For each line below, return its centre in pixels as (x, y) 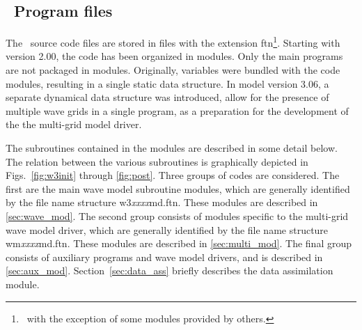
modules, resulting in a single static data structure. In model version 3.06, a (167, 83)
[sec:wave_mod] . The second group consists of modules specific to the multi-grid (177, 215)
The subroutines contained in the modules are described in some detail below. (172, 148)
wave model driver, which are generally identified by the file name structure (167, 229)
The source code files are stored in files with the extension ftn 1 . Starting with (173, 41)
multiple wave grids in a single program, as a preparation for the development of (177, 110)
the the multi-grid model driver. (74, 124)
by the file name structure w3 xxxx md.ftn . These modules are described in (162, 202)
